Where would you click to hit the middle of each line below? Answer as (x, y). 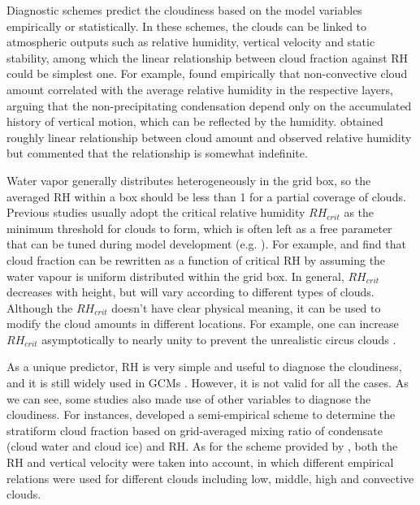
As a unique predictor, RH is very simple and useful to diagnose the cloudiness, (204, 367)
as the (359, 212)
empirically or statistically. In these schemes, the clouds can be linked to (187, 26)
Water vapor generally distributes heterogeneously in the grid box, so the (189, 180)
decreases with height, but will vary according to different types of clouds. (191, 292)
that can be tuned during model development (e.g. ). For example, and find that (206, 244)
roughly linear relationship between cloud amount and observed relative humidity (209, 137)
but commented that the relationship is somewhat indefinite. (157, 153)
